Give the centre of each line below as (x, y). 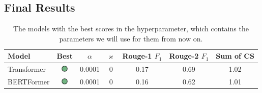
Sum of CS (235, 56)
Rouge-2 (184, 56)
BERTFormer (29, 82)
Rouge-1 (137, 56)
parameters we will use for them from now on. (131, 38)
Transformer (27, 69)
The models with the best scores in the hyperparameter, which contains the (131, 29)
